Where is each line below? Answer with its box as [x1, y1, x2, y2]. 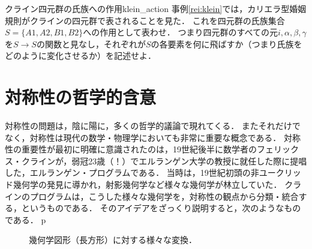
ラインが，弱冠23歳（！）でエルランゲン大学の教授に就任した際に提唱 [29, 154, 307, 167]
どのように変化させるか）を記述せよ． [5, 49, 156, 62]
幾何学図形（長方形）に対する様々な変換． [29, 233, 197, 246]
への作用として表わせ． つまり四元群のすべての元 [83, 26, 278, 38]
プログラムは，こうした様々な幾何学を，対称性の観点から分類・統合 [29, 190, 299, 202]
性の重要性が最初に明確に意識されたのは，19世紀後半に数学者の [5, 143, 257, 155]
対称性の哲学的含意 [5, 85, 157, 109]
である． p [5, 213, 46, 226]
